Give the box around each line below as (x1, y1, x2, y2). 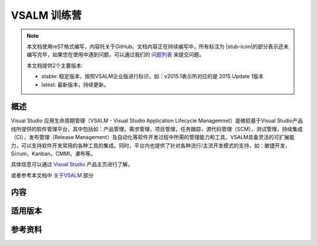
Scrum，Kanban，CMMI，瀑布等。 (11, 150, 96, 157)
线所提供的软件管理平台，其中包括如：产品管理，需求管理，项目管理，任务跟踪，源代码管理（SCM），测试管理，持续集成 (11, 125, 303, 132)
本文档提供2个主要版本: (26, 62, 83, 69)
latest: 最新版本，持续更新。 (41, 81, 109, 88)
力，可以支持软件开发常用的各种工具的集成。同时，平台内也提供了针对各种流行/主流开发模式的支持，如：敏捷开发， (11, 141, 291, 149)
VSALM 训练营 (11, 9, 82, 22)
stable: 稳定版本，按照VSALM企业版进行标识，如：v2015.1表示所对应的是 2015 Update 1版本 (41, 73, 264, 80)
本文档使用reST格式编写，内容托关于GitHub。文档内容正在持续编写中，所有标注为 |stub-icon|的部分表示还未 (26, 43, 289, 50)
